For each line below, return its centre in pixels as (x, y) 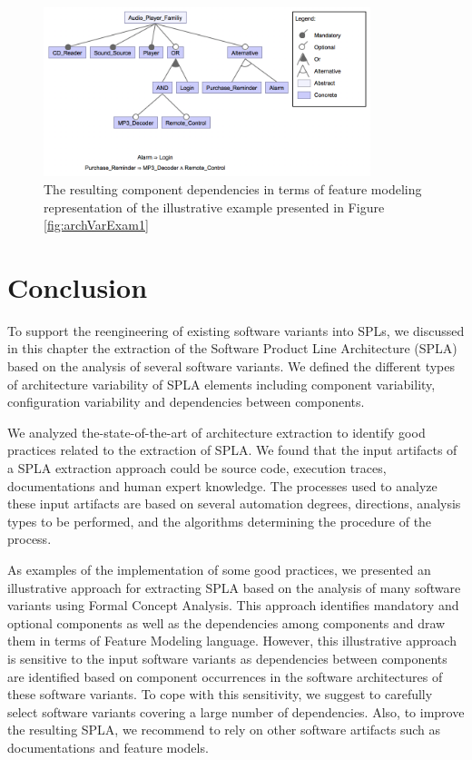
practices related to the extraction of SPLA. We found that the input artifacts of (232, 450)
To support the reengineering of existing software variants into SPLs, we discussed (236, 330)
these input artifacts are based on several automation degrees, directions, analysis (234, 503)
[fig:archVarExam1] (96, 225)
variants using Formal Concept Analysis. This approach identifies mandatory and (233, 605)
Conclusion (78, 286)
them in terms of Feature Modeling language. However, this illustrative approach (232, 641)
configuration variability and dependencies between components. (186, 402)
